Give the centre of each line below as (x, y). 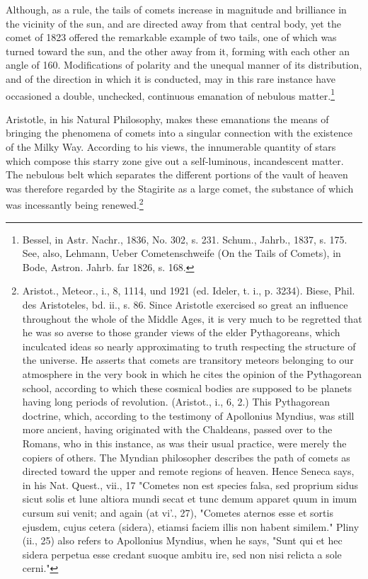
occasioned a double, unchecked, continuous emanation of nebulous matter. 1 (171, 94)
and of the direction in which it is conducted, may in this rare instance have (171, 78)
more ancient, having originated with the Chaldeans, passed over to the (177, 429)
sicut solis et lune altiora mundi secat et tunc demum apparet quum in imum (190, 499)
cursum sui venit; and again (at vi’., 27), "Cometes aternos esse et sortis (178, 512)
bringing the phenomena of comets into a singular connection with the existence (179, 133)
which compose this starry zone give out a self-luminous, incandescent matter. (175, 160)
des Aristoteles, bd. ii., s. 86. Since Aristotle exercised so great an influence (185, 304)
